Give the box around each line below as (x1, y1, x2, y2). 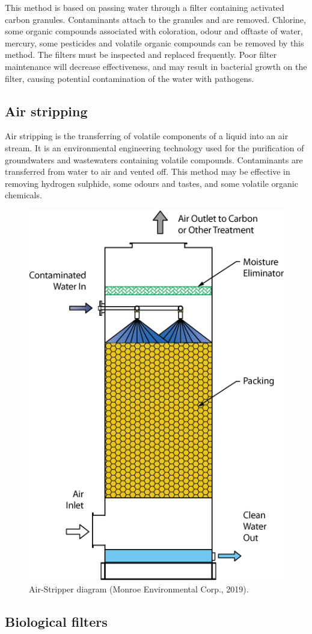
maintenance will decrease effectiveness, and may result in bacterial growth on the (5, 60, 307, 72)
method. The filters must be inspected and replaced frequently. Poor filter (5, 48, 277, 61)
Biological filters (5, 612, 108, 630)
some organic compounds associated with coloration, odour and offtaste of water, (5, 25, 303, 37)
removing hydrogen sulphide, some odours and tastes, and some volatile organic (5, 177, 298, 189)
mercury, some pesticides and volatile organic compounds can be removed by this (5, 36, 304, 49)
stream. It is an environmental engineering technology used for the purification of (5, 141, 304, 154)
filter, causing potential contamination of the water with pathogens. (5, 72, 254, 84)
